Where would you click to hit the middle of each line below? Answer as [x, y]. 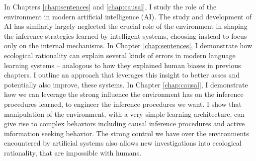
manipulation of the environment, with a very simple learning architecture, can [125, 114]
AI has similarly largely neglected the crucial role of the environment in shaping [126, 26]
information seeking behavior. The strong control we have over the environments [127, 133]
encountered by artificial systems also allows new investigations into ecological [123, 143]
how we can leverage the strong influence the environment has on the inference [124, 94]
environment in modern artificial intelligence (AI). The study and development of [128, 16]
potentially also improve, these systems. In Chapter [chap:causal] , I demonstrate [126, 84]
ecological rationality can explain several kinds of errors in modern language [120, 55]
